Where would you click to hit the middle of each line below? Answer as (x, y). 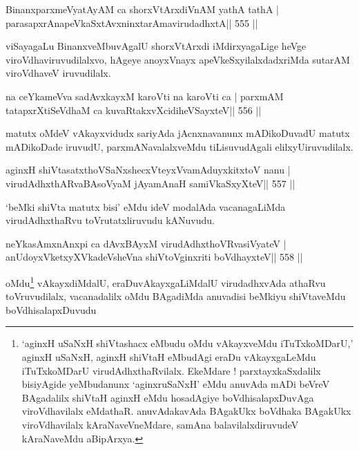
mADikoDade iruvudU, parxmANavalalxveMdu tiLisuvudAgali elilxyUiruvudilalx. (179, 146)
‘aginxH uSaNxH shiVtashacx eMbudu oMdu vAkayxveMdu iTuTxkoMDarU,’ (187, 343)
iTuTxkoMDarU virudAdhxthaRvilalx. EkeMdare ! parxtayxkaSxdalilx (171, 370)
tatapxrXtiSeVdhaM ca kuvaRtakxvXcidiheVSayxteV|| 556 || (134, 110)
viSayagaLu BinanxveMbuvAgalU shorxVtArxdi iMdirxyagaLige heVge (156, 46)
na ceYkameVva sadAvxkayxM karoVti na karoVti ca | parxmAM (145, 96)
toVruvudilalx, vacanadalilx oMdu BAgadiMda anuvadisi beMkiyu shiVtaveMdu (176, 296)
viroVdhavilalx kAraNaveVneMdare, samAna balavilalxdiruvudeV (160, 424)
